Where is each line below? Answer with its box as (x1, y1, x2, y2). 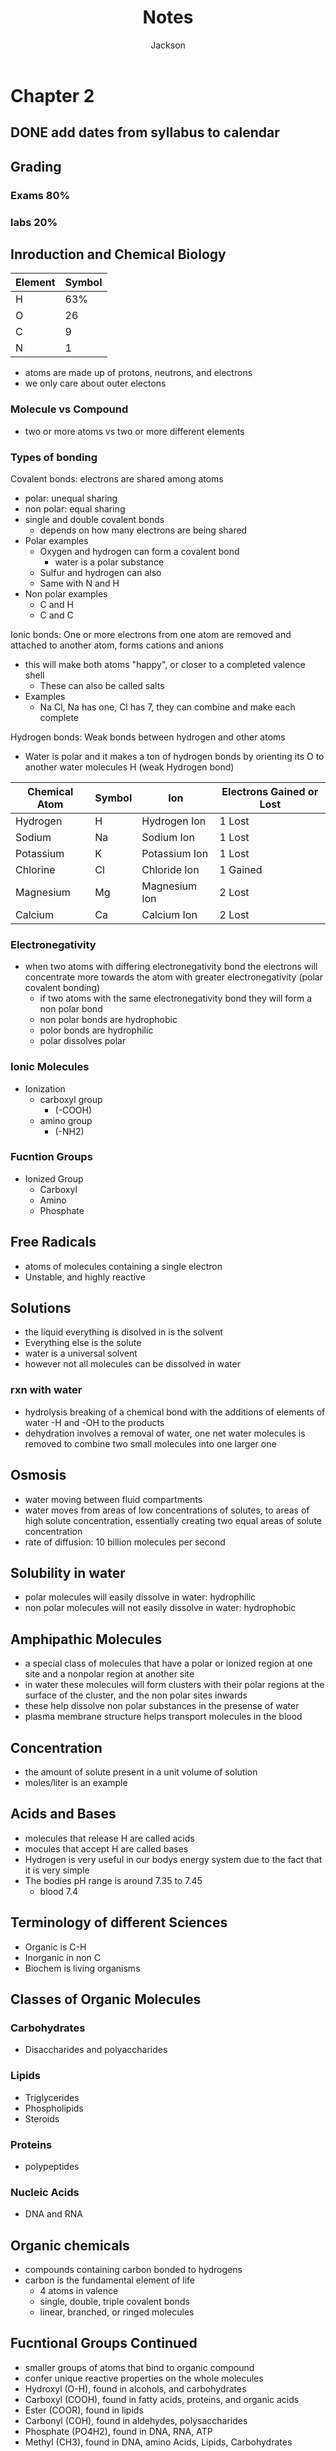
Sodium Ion (141, 830, 195, 844)
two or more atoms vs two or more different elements (24, 425, 245, 437)
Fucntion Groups (10, 1150, 93, 1164)
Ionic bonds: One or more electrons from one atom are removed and (10, 628, 292, 640)
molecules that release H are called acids (24, 1832, 195, 1844)
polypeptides (24, 2160, 80, 2172)
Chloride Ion (141, 862, 200, 876)
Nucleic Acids (10, 2185, 80, 2199)
